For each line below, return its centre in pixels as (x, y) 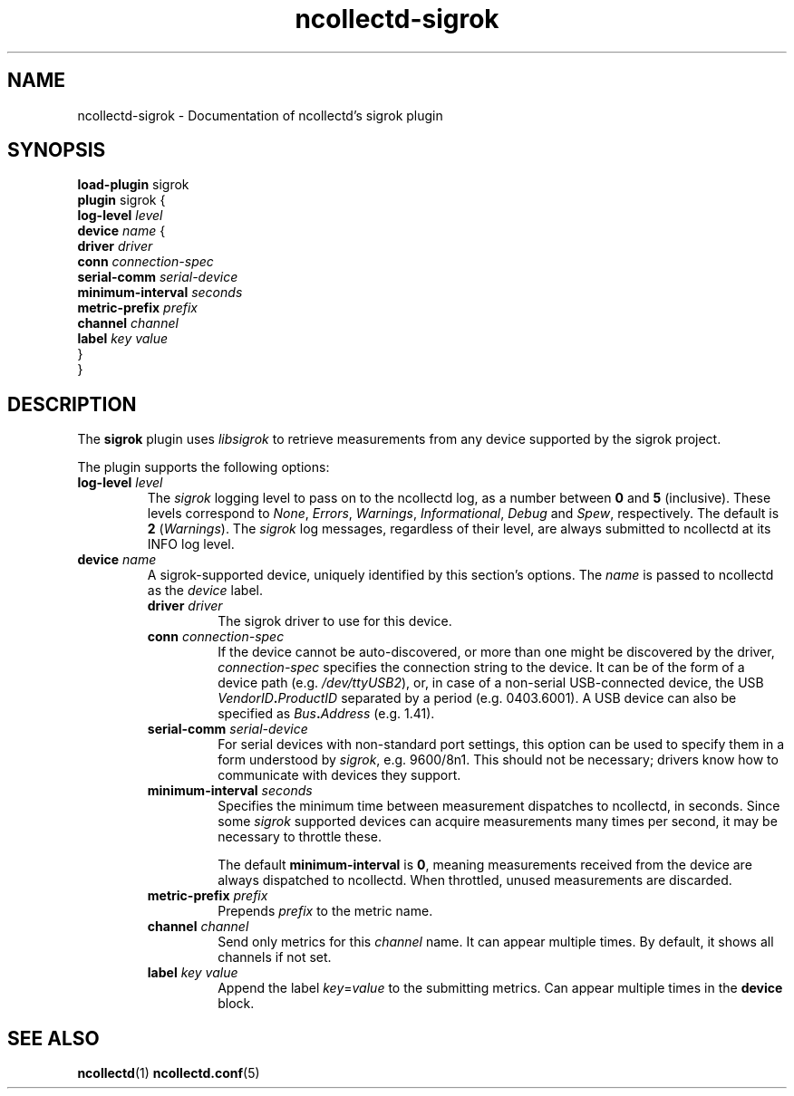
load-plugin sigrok (133, 185)
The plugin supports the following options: (203, 467)
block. (236, 1004)
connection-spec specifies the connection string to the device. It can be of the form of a (481, 668)
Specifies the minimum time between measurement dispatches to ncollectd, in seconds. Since (499, 806)
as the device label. (205, 591)
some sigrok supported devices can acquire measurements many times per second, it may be (498, 822)
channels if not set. (275, 957)
